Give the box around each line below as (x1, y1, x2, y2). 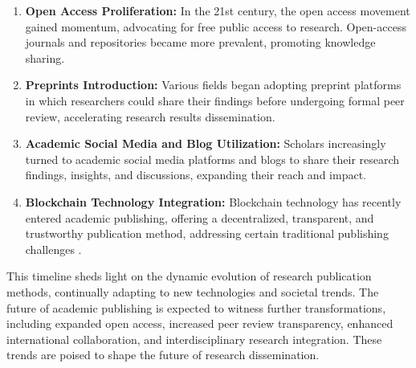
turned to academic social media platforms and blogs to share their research (25, 150, 400, 167)
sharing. (25, 49, 65, 66)
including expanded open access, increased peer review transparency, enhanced (6, 315, 394, 332)
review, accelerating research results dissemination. (25, 108, 275, 125)
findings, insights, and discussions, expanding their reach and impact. (25, 166, 366, 183)
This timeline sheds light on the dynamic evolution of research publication (6, 268, 372, 284)
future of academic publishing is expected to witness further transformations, (6, 299, 386, 316)
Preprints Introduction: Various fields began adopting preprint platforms (25, 76, 402, 93)
